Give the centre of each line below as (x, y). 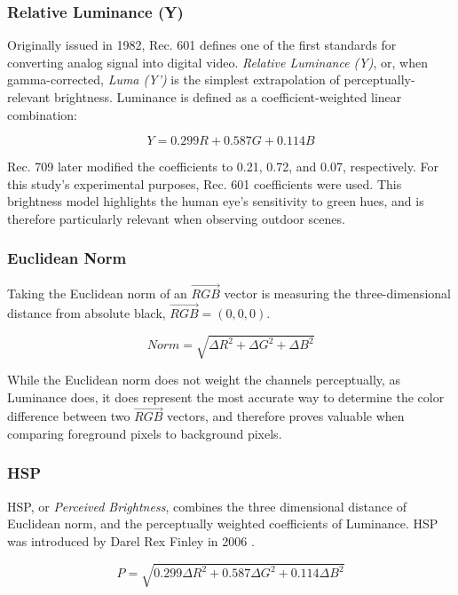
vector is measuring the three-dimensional (337, 293)
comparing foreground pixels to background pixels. (145, 433)
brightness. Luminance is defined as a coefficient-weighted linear (228, 97)
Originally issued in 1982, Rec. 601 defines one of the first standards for (202, 45)
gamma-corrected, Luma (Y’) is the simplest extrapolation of (174, 79)
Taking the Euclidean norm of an (97, 293)
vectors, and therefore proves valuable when (286, 416)
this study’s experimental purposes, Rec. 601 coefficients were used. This (205, 183)
